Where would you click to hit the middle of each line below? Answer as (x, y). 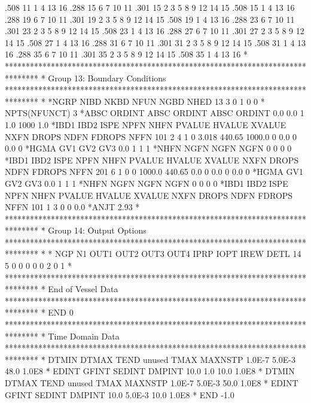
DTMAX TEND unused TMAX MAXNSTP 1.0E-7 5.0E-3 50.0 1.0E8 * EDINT (152, 383)
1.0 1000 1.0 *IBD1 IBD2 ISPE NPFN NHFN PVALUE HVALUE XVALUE (146, 124)
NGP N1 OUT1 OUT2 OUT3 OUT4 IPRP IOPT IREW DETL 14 (178, 254)
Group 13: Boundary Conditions (107, 78)
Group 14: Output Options (97, 230)
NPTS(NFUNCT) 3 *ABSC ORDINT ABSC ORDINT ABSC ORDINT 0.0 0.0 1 (155, 113)
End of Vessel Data (83, 289)
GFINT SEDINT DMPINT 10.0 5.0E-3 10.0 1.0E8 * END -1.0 (120, 394)
